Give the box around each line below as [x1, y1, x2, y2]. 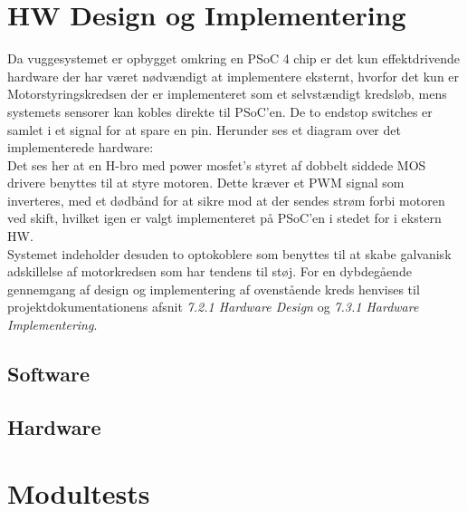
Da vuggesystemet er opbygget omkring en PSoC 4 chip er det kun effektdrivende [7, 49, 461, 68]
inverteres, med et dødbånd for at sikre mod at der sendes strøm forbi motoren [7, 190, 445, 209]
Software [7, 360, 91, 388]
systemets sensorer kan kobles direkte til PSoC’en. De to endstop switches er [7, 101, 433, 121]
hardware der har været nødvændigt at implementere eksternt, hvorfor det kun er [7, 66, 460, 85]
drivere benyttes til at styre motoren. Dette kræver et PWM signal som [7, 173, 405, 192]
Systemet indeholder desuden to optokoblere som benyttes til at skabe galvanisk [7, 244, 452, 263]
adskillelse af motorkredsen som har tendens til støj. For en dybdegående [7, 262, 412, 281]
